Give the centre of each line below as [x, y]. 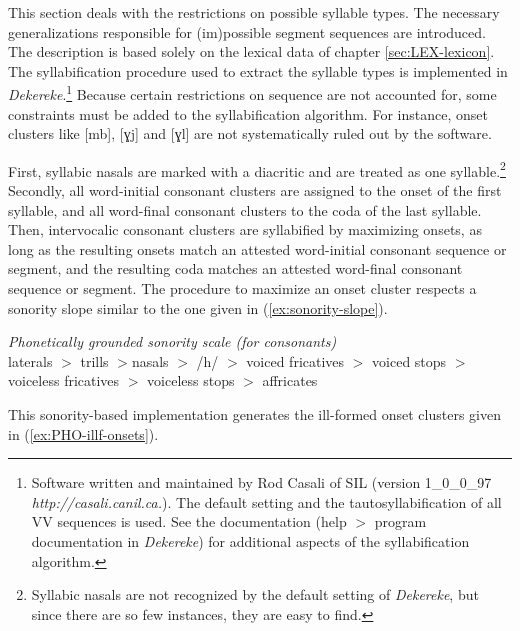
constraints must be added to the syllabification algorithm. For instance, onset [248, 113]
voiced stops [409, 360]
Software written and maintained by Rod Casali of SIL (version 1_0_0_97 [261, 482]
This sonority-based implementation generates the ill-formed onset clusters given [254, 414]
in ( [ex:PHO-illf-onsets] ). [83, 433]
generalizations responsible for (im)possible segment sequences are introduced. [247, 31]
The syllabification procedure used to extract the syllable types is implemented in [258, 70]
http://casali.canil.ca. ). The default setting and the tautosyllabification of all [266, 501]
